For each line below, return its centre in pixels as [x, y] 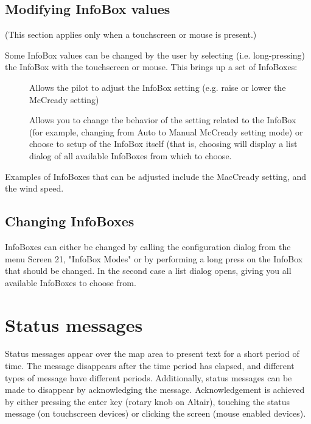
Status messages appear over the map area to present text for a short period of [152, 354]
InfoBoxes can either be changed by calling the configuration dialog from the [148, 246]
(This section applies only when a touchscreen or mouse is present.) [131, 34]
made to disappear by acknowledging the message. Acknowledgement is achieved [155, 390]
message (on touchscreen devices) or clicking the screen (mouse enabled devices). [155, 413]
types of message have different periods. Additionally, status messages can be [149, 377]
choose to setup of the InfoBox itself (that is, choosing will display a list [163, 144]
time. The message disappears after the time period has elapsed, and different [150, 366]
